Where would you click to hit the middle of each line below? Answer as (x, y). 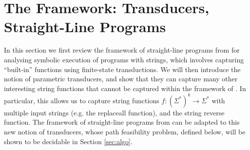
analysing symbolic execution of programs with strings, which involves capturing (124, 59)
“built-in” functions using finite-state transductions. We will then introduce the (122, 69)
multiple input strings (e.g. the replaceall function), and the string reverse (114, 112)
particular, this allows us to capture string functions (82, 100)
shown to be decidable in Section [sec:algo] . (68, 141)
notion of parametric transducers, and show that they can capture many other (121, 79)
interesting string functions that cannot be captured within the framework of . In (125, 88)
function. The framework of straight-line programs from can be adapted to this (122, 122)
